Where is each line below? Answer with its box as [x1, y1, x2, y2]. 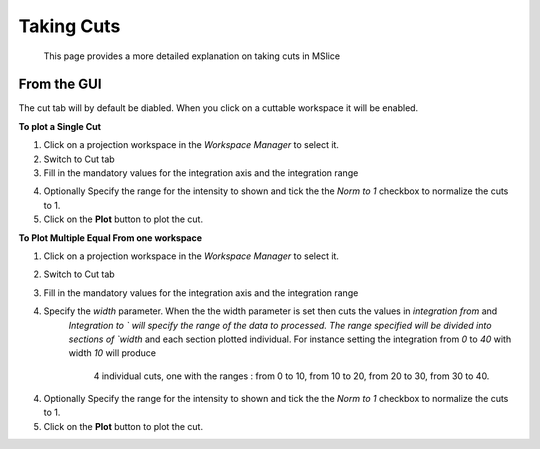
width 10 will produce [68, 347, 157, 359]
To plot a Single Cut [18, 120, 102, 132]
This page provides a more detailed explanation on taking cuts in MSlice [43, 50, 340, 62]
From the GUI [18, 76, 102, 93]
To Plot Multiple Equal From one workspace [18, 231, 203, 244]
